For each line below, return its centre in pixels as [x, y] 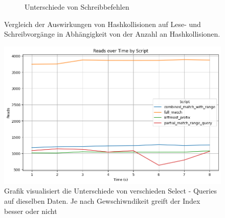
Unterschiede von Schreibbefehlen [77, 7]
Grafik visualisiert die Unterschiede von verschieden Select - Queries [110, 191]
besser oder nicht [31, 211]
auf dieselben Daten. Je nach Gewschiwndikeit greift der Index [102, 200]
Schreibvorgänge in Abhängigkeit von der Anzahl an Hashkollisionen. [112, 34]
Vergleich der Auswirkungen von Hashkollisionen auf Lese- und [103, 24]
